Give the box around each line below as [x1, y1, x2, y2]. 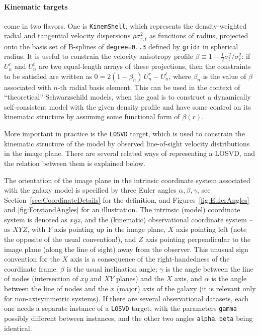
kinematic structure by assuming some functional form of [4, 111, 180, 122]
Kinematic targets [4, 1, 68, 12]
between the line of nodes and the [4, 283, 108, 294]
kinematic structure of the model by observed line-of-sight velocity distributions [4, 138, 250, 148]
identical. [4, 322, 32, 333]
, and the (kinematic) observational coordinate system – [80, 214, 253, 224]
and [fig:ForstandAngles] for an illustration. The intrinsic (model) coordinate [4, 204, 240, 215]
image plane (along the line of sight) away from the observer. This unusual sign [4, 243, 248, 254]
